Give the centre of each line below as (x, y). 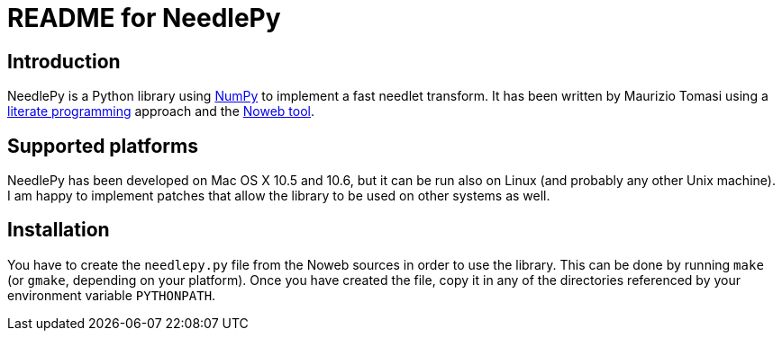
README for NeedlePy (144, 18)
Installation (59, 230)
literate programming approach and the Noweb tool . (161, 111)
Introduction (64, 61)
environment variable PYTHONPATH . (112, 295)
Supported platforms (103, 146)
